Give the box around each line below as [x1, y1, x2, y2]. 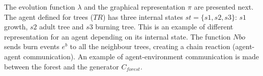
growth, [4, 21, 28, 32]
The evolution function [4, 2, 75, 12]
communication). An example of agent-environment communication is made [23, 51, 259, 61]
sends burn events [4, 41, 60, 52]
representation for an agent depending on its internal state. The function [4, 31, 231, 42]
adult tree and [39, 21, 84, 32]
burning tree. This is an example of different [95, 21, 233, 32]
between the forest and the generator [4, 61, 119, 71]
